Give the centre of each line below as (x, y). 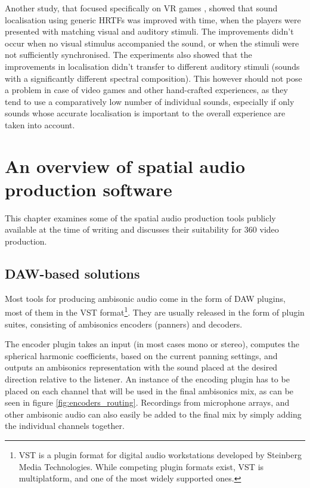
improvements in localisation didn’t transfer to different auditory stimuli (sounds (152, 66)
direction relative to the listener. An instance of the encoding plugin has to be (147, 379)
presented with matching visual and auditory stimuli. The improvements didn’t (149, 31)
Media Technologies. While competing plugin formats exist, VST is (141, 466)
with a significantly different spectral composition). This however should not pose (154, 78)
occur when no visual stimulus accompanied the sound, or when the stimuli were (152, 43)
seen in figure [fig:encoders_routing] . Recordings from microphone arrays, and (147, 402)
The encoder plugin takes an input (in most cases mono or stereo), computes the (152, 344)
